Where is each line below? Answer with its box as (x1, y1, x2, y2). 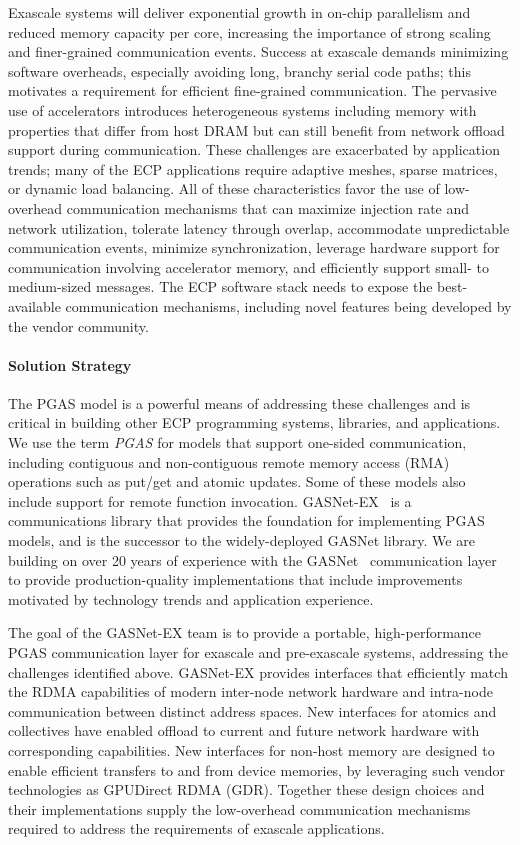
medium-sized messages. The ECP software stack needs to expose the (8, 276, 433, 297)
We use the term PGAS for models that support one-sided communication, (8, 432, 467, 453)
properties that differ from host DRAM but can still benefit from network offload (8, 119, 505, 140)
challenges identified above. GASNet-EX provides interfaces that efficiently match (8, 661, 508, 682)
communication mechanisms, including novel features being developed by (65, 295, 512, 316)
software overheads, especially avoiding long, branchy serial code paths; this (8, 60, 472, 81)
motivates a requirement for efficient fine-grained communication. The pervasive (8, 80, 497, 101)
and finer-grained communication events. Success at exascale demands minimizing (8, 41, 509, 62)
